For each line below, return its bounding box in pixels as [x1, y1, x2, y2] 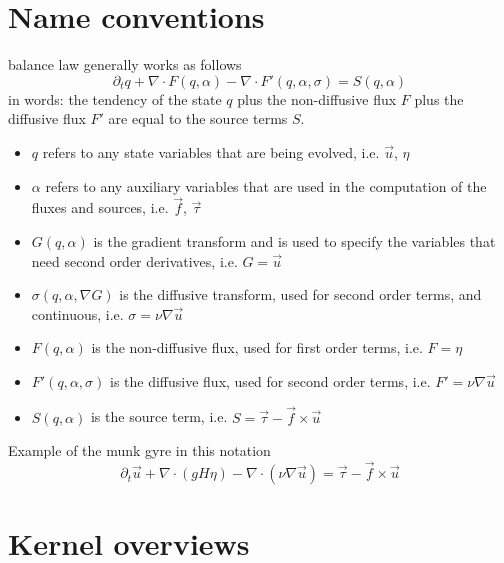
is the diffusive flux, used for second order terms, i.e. [109, 370, 431, 391]
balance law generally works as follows [8, 54, 242, 75]
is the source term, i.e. [90, 406, 228, 427]
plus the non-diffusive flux [237, 88, 397, 109]
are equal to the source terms [108, 108, 288, 129]
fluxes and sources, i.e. [31, 197, 169, 218]
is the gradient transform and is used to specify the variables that [93, 230, 496, 251]
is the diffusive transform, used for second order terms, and [119, 284, 482, 305]
